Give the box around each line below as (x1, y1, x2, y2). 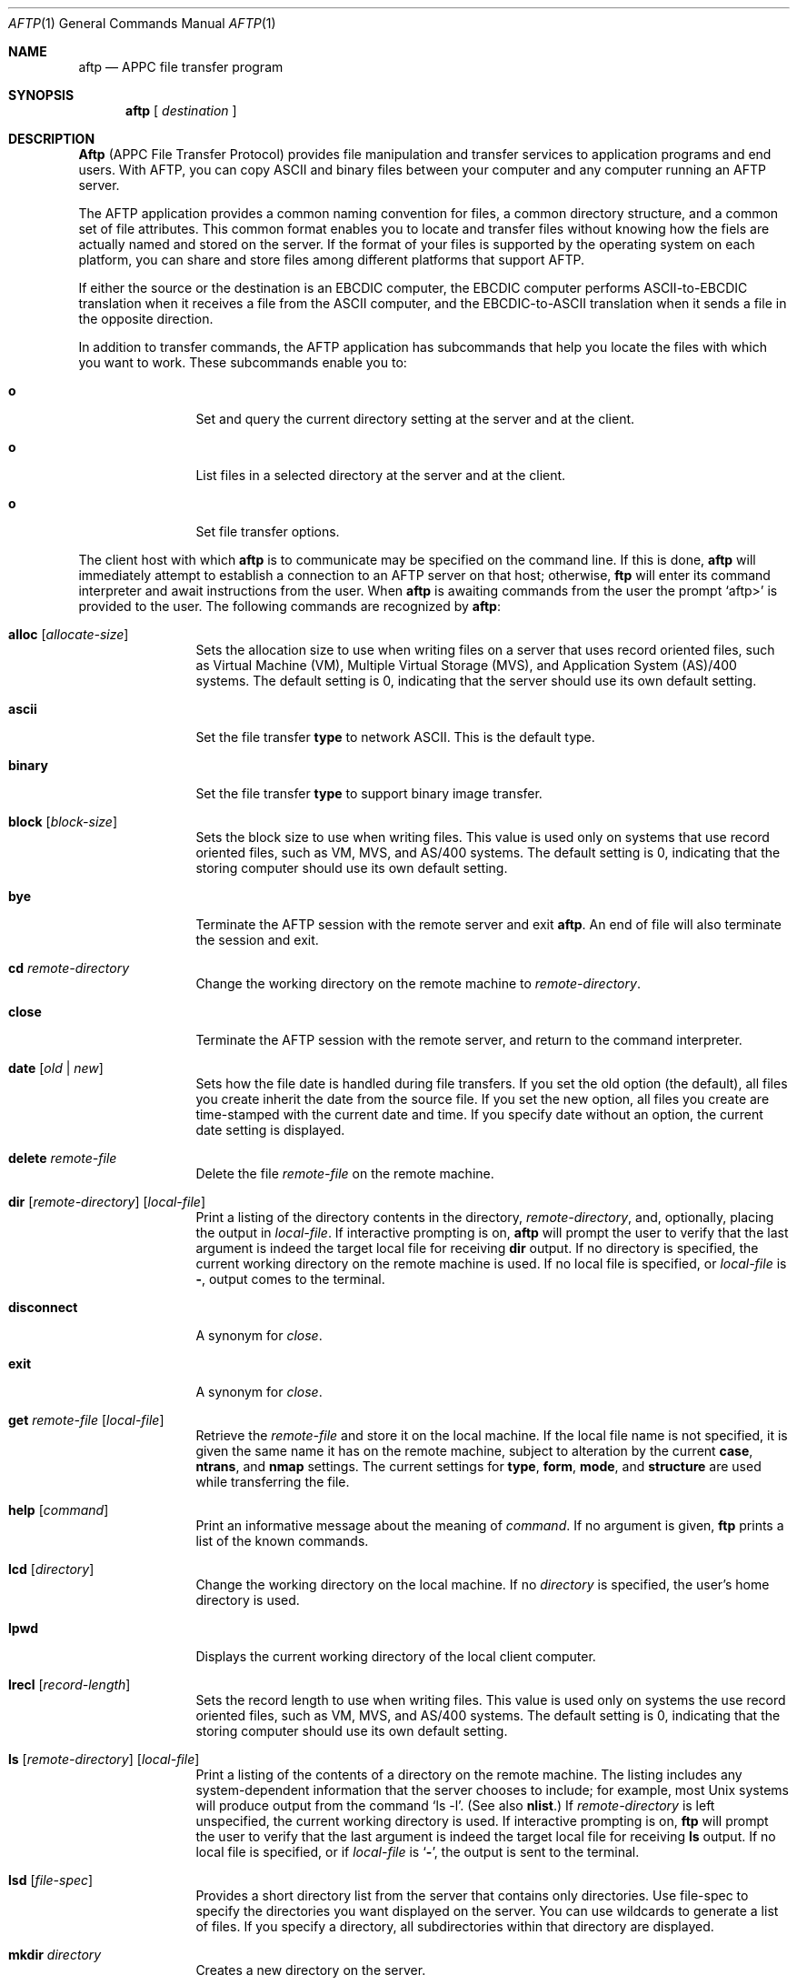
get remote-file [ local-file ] (8, 1412, 164, 1428)
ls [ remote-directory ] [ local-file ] (8, 1751, 200, 1767)
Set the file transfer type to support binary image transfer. (195, 786, 543, 801)
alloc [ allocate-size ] (8, 627, 129, 642)
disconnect (8, 1299, 78, 1315)
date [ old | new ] (8, 1060, 104, 1076)
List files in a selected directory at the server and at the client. (195, 467, 566, 483)
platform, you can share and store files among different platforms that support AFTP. (78, 252, 584, 267)
